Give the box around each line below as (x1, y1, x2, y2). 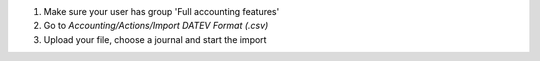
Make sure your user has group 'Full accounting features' (43, 6, 280, 17)
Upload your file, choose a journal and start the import (43, 33, 267, 45)
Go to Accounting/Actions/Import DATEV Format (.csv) (43, 20, 269, 32)
